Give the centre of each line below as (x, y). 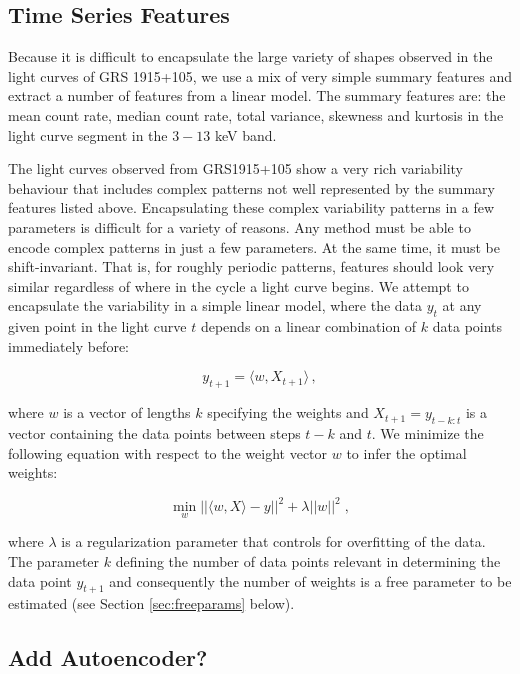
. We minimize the (427, 432)
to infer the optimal (406, 452)
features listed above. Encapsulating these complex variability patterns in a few (251, 207)
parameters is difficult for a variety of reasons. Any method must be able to (239, 226)
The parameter (54, 561)
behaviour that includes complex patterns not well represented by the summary (252, 187)
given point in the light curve (97, 326)
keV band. (246, 134)
